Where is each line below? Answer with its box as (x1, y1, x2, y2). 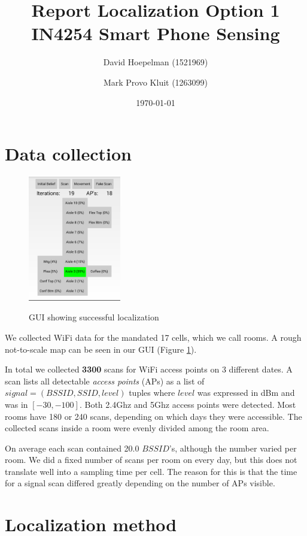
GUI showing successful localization (29, 311, 159, 323)
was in (5, 398, 28, 410)
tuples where (129, 386, 175, 399)
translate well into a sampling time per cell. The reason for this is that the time (5, 465, 297, 477)
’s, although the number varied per (169, 441, 297, 454)
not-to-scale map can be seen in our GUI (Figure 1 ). (5, 343, 197, 355)
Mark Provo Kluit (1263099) (103, 75, 208, 88)
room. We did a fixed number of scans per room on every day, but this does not (5, 453, 297, 466)
